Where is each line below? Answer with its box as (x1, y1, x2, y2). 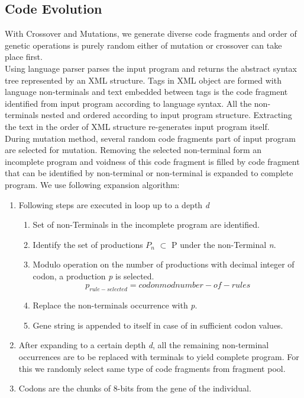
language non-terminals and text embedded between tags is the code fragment (5, 85, 288, 98)
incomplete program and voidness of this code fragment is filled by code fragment (5, 155, 300, 167)
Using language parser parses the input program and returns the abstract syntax (5, 62, 297, 74)
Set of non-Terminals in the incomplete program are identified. (33, 218, 260, 231)
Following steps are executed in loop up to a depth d (18, 198, 209, 211)
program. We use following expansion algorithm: (5, 178, 180, 190)
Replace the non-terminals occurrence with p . (33, 299, 198, 311)
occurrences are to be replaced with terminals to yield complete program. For (18, 351, 299, 363)
